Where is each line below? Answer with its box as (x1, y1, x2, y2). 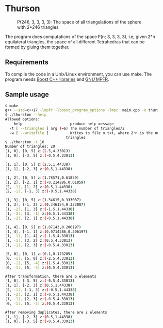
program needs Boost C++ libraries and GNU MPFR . (5, 76, 109, 82)
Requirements (5, 58, 49, 66)
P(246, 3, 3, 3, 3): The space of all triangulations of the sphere (17, 19, 142, 25)
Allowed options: (5, 117, 40, 122)
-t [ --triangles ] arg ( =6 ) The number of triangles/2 (9, 126, 125, 131)
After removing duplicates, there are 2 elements (5, 310, 108, 315)
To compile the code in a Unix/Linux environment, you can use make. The (5, 71, 152, 77)
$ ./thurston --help (5, 113, 47, 117)
